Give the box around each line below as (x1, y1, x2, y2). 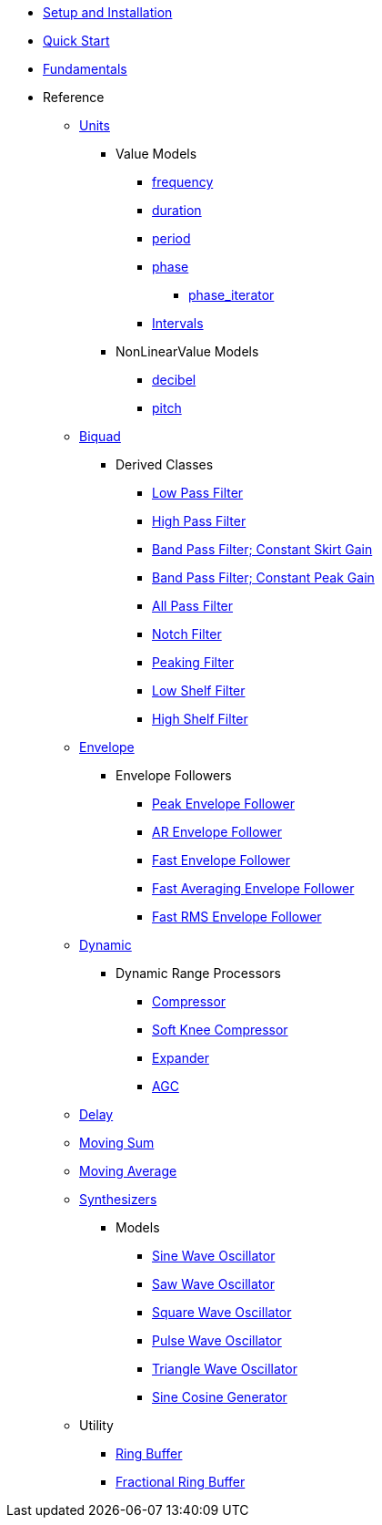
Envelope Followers (116, 768, 232, 783)
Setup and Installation (43, 5, 173, 20)
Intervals (152, 315, 204, 331)
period (152, 231, 191, 246)
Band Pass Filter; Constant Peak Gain (152, 570, 375, 585)
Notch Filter (152, 626, 222, 642)
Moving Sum (79, 1135, 155, 1150)
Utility (79, 1417, 114, 1433)
